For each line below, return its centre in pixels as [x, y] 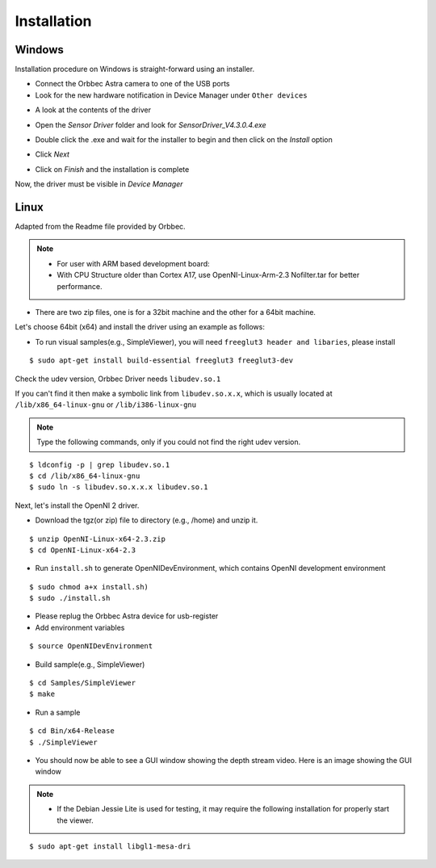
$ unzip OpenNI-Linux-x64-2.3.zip [97, 539]
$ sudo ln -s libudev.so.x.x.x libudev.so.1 [119, 487]
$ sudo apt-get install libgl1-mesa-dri [110, 846]
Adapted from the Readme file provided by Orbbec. [100, 227]
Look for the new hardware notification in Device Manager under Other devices [171, 95]
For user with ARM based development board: [133, 263]
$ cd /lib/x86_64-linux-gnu [85, 476]
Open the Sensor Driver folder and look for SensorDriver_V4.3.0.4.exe [151, 124]
